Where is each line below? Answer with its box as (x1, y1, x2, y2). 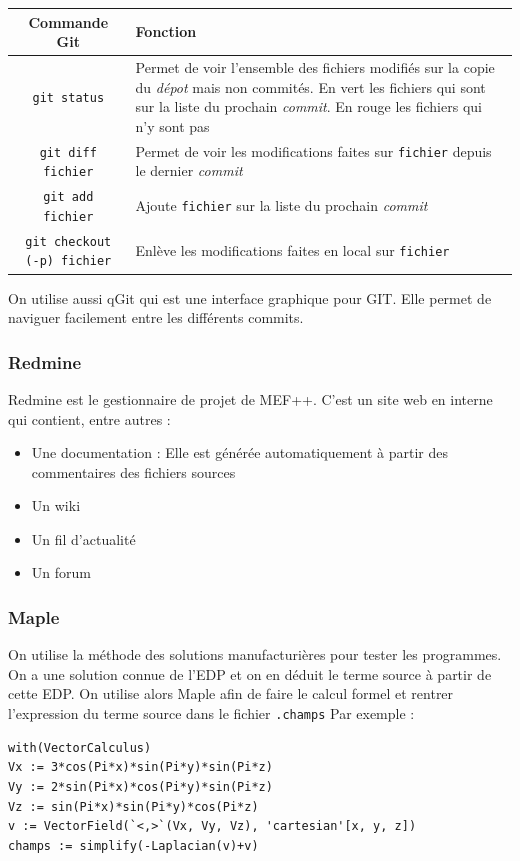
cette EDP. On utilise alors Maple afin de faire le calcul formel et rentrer (8, 683, 454, 704)
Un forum (31, 562, 91, 583)
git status (32, 91, 105, 106)
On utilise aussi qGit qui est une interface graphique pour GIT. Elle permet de (8, 287, 492, 308)
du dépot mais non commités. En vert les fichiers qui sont (135, 76, 486, 97)
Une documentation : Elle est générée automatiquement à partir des (31, 442, 448, 463)
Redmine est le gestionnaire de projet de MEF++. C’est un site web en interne (8, 388, 493, 409)
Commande (28, 11, 109, 32)
